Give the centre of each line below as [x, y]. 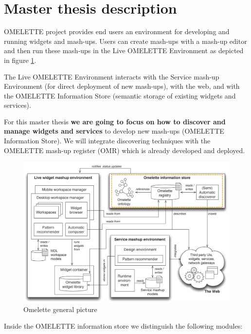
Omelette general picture [60, 309]
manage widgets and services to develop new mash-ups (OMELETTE [114, 131]
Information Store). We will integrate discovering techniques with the [107, 141]
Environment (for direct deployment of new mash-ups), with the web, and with [122, 86]
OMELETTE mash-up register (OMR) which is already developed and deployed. [125, 150]
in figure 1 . [20, 60]
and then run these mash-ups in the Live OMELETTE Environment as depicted [124, 50]
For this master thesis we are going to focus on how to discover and [115, 121]
